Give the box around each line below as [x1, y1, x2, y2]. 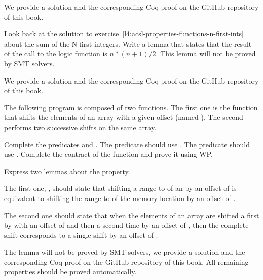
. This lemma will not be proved [156, 48, 256, 59]
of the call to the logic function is [4, 48, 107, 59]
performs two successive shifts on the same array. [4, 122, 157, 132]
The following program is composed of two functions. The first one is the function [4, 102, 258, 112]
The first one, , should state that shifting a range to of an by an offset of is [4, 183, 237, 193]
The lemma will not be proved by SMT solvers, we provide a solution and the [4, 247, 245, 257]
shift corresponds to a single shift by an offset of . [4, 229, 158, 240]
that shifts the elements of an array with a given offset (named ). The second [4, 112, 243, 123]
